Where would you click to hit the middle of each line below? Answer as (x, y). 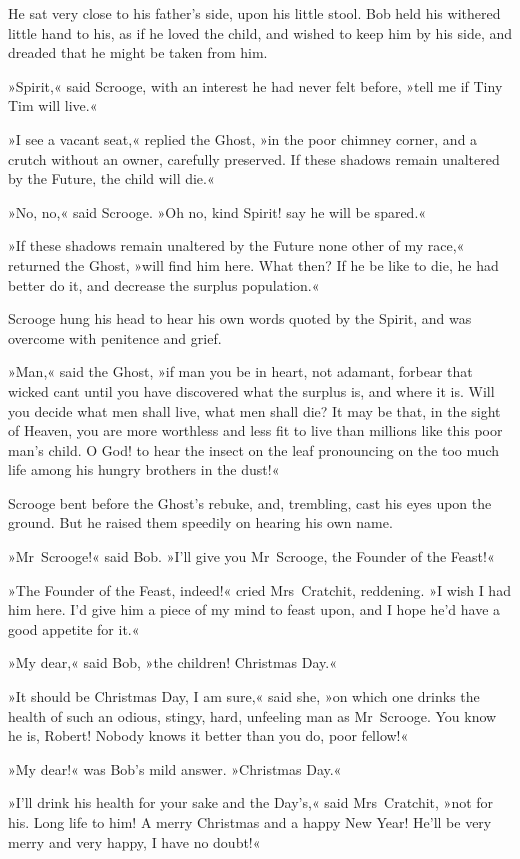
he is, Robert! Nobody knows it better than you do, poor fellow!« (208, 735)
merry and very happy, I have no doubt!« (134, 841)
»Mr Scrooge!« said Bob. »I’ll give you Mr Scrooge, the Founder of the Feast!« (251, 556)
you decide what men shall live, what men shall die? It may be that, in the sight (254, 410)
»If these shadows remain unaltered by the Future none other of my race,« (236, 245)
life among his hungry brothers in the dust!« (144, 469)
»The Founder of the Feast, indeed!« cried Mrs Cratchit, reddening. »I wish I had (259, 589)
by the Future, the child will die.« (111, 178)
